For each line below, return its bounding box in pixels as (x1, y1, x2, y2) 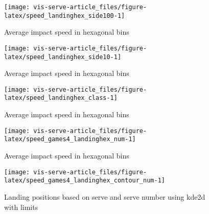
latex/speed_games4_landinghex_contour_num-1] (4, 177, 165, 184)
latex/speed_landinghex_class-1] (4, 94, 118, 102)
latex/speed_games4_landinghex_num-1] (4, 136, 136, 143)
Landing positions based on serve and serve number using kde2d (4, 191, 205, 202)
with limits (4, 201, 38, 212)
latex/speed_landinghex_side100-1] (4, 12, 125, 19)
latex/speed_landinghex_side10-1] (4, 53, 122, 61)
